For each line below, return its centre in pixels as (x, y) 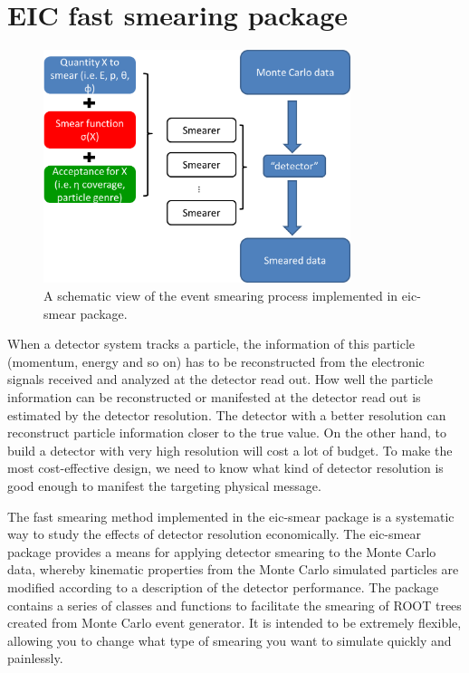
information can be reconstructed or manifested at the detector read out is (214, 397)
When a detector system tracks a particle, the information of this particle (211, 344)
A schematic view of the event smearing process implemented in (221, 296)
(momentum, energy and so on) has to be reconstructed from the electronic (216, 361)
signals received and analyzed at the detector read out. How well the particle (220, 379)
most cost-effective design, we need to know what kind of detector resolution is (225, 468)
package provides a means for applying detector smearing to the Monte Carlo (222, 551)
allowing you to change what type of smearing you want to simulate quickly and (230, 640)
